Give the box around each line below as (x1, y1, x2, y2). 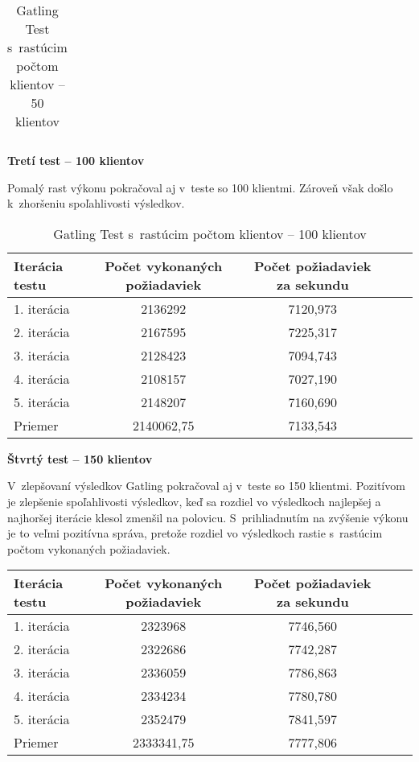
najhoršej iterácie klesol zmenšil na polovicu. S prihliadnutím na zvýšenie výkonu (7, 509, 409, 525)
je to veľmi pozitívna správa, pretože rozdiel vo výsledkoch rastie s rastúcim (7, 525, 383, 542)
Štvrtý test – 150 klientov (7, 450, 153, 467)
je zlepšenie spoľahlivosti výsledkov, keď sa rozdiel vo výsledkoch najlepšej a (7, 492, 381, 509)
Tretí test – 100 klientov (7, 152, 145, 168)
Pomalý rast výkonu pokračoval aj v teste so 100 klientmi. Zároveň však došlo (7, 179, 393, 196)
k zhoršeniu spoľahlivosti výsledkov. (7, 195, 185, 212)
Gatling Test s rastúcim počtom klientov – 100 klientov (53, 224, 367, 243)
